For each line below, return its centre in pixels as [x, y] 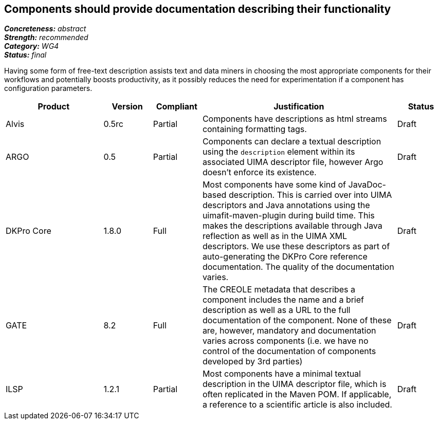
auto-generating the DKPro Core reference [285, 257]
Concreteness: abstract [45, 29]
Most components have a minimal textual [281, 374]
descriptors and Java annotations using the [286, 205]
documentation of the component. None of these [297, 320]
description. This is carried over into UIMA [310, 195]
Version [127, 107]
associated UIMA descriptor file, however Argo [293, 162]
